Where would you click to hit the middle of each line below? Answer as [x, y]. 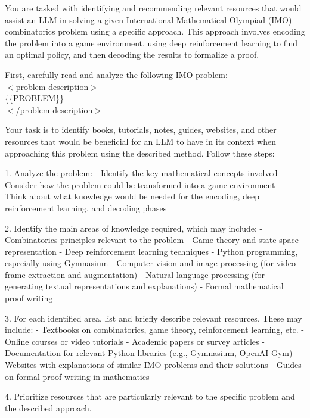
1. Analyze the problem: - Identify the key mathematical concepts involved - [144, 173]
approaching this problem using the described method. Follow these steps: [140, 153]
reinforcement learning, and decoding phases [86, 208]
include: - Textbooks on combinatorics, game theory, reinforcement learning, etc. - [155, 330]
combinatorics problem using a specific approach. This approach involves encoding [155, 31]
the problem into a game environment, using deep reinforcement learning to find [151, 43]
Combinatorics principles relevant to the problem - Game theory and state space [152, 240]
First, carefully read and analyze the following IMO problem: [116, 74]
